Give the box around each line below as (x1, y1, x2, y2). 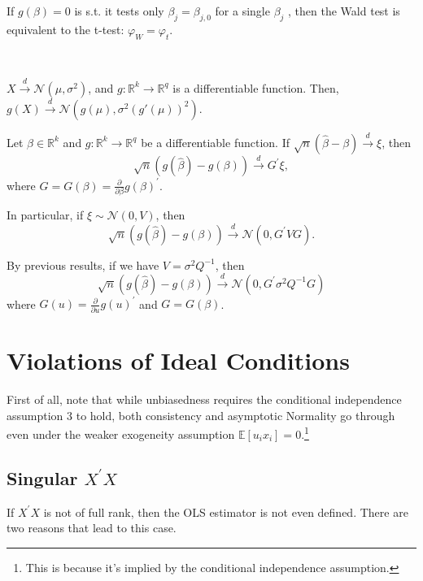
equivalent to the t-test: (7, 20, 124, 37)
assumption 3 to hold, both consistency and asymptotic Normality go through (7, 406, 395, 423)
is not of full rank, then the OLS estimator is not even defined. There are (43, 503, 408, 520)
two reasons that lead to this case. (7, 519, 177, 536)
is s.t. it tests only (74, 2, 164, 19)
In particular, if (7, 206, 84, 223)
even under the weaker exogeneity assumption (7, 425, 235, 442)
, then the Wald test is (288, 2, 400, 19)
